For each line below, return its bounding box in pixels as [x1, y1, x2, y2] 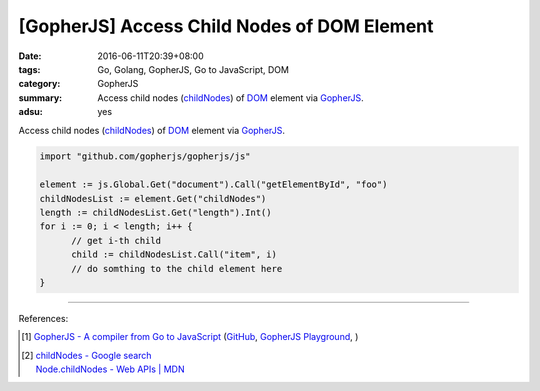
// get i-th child [71, 235, 162, 246]
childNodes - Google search [35, 349, 152, 361]
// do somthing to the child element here [71, 263, 283, 274]
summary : [18, 91, 63, 104]
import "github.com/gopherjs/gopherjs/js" [39, 151, 251, 162]
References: [18, 312, 69, 324]
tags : [18, 63, 41, 75]
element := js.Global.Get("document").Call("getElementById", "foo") [39, 179, 388, 190]
